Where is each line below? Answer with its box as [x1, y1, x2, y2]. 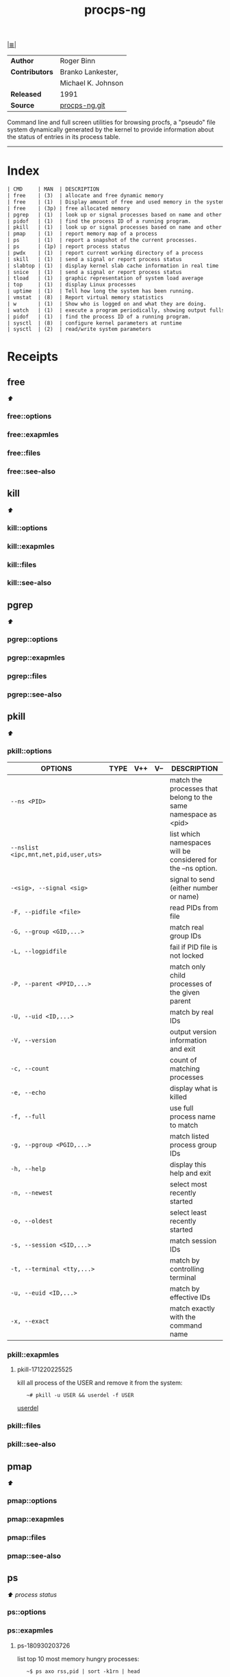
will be [170, 847, 191, 856]
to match [170, 1121, 199, 1130]
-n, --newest [10, 1189, 53, 1197]
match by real [170, 1008, 214, 1017]
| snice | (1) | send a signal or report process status [7, 269, 183, 275]
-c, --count [10, 1065, 50, 1073]
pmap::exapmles [7, 1514, 64, 1524]
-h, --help [10, 1165, 46, 1173]
